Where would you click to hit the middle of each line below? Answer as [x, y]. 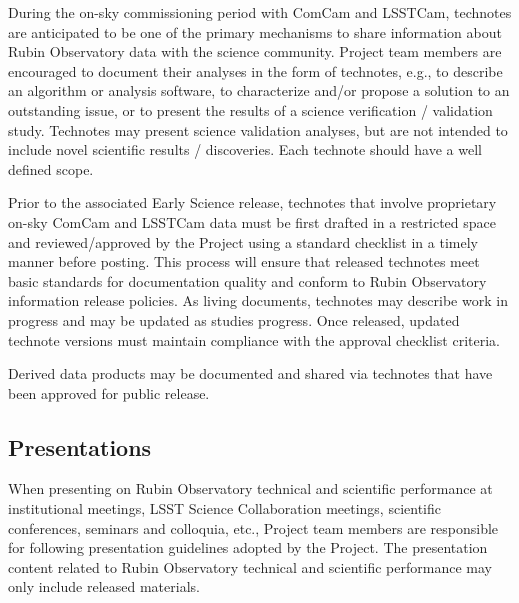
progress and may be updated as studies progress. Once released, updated [234, 319]
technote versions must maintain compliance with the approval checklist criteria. [254, 339]
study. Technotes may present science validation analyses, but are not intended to [258, 129]
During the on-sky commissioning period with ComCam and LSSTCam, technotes [260, 12]
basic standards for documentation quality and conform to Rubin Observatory [247, 280]
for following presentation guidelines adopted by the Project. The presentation [248, 547]
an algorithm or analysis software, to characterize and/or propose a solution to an [259, 90]
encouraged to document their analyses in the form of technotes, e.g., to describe [255, 70]
